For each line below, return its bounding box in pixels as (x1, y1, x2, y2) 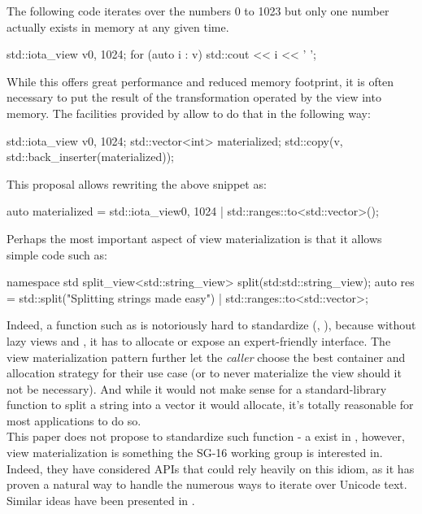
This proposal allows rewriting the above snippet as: (7, 175, 267, 192)
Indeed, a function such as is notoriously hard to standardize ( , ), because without (7, 316, 416, 333)
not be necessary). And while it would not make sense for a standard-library (7, 380, 387, 397)
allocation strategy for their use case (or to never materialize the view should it (7, 364, 402, 381)
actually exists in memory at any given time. (7, 18, 229, 35)
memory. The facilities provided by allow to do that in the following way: (7, 104, 371, 121)
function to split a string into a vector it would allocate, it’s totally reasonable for (7, 396, 414, 413)
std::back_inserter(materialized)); (7, 148, 175, 165)
